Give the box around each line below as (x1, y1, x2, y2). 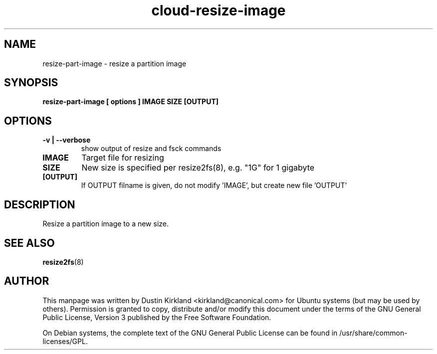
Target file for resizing (81, 153, 164, 163)
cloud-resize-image (151, 2, 286, 19)
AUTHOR (4, 275, 49, 288)
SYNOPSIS (4, 76, 58, 89)
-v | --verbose (42, 136, 91, 145)
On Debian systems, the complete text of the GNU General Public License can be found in (42, 328, 338, 337)
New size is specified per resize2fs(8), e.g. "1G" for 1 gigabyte (81, 163, 315, 173)
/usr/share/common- (339, 328, 408, 337)
